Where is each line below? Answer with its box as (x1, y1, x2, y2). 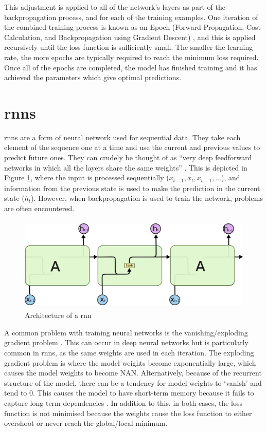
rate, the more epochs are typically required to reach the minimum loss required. (4, 51, 259, 62)
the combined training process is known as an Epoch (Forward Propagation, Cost (4, 22, 261, 32)
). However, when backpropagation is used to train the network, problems (31, 193, 263, 203)
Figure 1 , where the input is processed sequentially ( (4, 172, 169, 183)
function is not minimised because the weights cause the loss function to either (4, 407, 252, 418)
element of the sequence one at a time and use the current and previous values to (4, 142, 260, 153)
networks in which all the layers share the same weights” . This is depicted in (4, 162, 247, 173)
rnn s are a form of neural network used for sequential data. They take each (4, 132, 241, 142)
